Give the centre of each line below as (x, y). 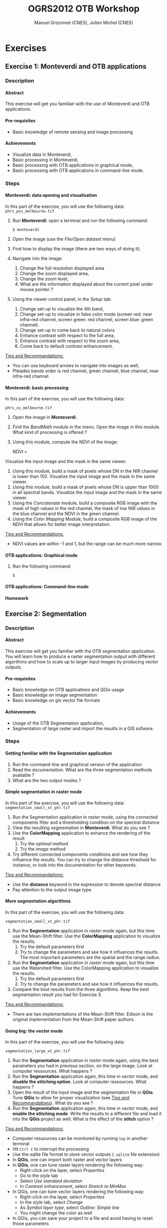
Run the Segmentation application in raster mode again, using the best (85, 1061)
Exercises (26, 48)
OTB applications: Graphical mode (41, 555)
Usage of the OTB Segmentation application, (58, 723)
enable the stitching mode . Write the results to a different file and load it (87, 1114)
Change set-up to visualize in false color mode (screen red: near (86, 314)
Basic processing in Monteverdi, (45, 160)
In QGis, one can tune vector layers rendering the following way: (78, 1192)
